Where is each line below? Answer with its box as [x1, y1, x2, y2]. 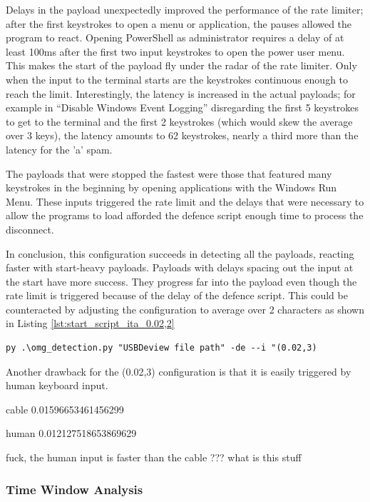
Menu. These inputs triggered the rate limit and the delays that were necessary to [6, 194, 364, 209]
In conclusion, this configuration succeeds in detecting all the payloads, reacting [6, 246, 354, 261]
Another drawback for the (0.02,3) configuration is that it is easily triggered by [6, 363, 351, 378]
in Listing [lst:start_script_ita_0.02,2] [6, 316, 175, 331]
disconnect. [6, 221, 54, 236]
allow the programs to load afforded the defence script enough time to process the [6, 208, 364, 223]
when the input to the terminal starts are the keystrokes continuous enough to [6, 71, 349, 86]
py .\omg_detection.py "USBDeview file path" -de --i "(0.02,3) [6, 343, 317, 353]
